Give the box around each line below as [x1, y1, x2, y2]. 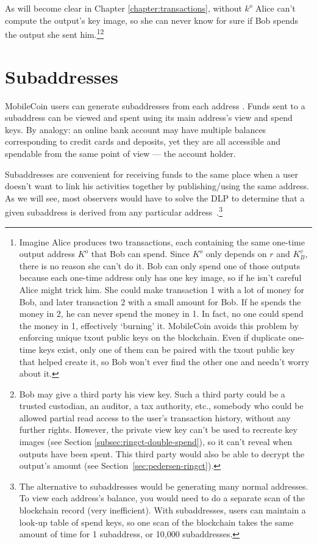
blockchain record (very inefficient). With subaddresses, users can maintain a [19, 504, 306, 517]
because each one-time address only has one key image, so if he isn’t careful [19, 271, 302, 284]
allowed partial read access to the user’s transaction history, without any [19, 411, 291, 424]
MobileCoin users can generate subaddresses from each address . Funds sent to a [5, 99, 305, 112]
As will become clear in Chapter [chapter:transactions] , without [5, 2, 242, 14]
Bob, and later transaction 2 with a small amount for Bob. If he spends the [19, 295, 301, 308]
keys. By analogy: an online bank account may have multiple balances [5, 123, 266, 136]
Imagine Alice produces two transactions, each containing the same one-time [19, 235, 305, 248]
